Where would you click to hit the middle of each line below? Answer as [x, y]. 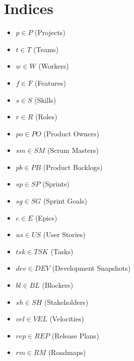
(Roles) [46, 117]
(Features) [50, 82]
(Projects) [50, 32]
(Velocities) [67, 319]
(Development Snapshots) [91, 268]
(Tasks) [62, 251]
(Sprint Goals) [65, 201]
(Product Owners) [71, 133]
